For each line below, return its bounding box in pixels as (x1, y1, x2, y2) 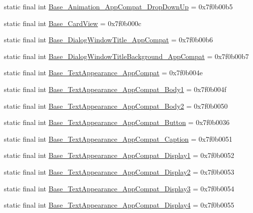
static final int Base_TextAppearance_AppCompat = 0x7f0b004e (4, 67, 203, 78)
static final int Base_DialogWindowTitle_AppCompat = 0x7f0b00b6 (4, 34, 213, 45)
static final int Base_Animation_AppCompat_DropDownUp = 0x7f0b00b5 (4, 1, 233, 11)
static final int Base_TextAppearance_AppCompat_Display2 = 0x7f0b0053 (4, 166, 234, 177)
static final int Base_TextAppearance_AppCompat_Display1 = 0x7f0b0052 (4, 150, 234, 160)
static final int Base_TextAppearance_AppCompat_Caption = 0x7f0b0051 (4, 133, 232, 144)
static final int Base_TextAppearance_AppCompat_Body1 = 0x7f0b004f (4, 84, 226, 94)
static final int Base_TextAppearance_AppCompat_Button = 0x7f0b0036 (4, 117, 230, 127)
